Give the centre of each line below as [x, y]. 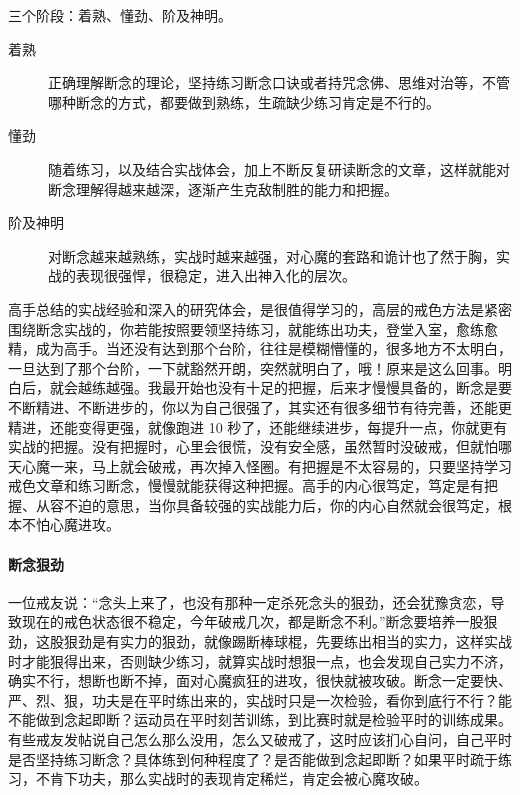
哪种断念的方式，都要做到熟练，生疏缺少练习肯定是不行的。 [244, 101]
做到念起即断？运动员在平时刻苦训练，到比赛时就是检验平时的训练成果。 [273, 719]
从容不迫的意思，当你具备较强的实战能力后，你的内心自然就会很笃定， [266, 504]
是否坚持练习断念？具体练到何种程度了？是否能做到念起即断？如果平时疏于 [253, 758]
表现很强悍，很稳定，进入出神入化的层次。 [215, 275]
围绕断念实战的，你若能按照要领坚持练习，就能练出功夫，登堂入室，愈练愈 [253, 328]
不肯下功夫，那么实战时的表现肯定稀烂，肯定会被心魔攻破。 [231, 778]
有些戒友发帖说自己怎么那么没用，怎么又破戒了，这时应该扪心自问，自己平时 [260, 739]
